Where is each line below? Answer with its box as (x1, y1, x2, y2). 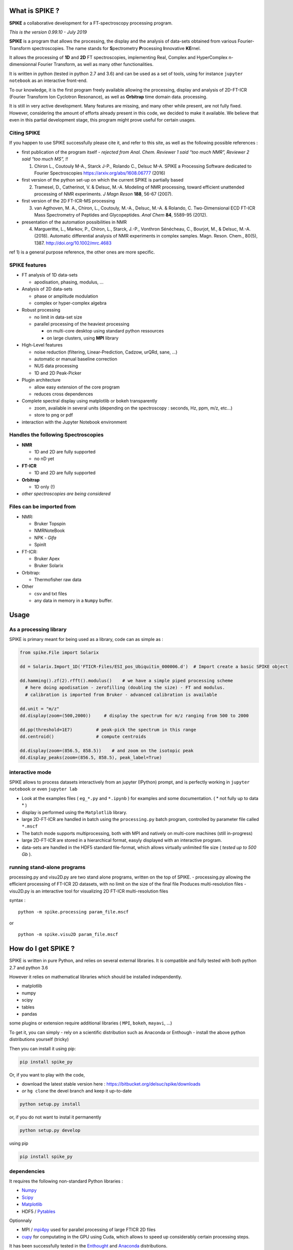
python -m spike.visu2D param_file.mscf (18, 931, 118, 937)
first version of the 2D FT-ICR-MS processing (21, 198, 115, 204)
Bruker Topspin (34, 520, 66, 526)
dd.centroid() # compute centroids (19, 734, 147, 739)
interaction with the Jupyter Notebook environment (21, 419, 127, 425)
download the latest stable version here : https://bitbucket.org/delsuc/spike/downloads (21, 1080, 201, 1087)
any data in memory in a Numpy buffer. (34, 597, 113, 603)
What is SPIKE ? (9, 6, 59, 15)
